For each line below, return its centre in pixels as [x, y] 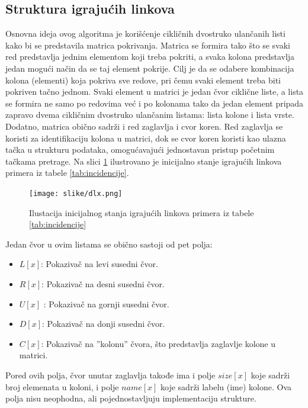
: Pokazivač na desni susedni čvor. [103, 283]
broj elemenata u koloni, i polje [62, 386]
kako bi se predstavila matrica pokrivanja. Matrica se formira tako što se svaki [148, 45]
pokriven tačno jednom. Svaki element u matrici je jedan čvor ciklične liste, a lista [155, 91]
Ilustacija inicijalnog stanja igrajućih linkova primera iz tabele [142, 212]
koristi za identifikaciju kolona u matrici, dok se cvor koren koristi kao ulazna [146, 138]
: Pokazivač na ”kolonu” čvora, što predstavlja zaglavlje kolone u [158, 343]
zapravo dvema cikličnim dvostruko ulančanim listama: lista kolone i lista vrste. [150, 115]
